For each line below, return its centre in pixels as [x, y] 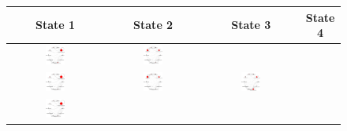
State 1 [56, 25]
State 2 [153, 25]
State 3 [251, 25]
